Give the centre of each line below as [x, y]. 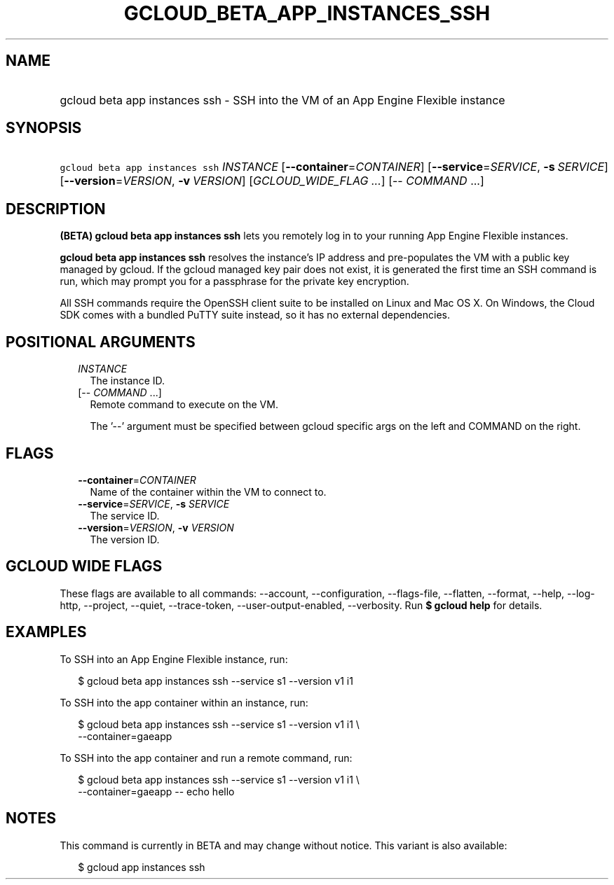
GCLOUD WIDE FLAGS [84, 566]
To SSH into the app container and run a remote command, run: [206, 758]
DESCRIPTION [56, 209]
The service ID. [125, 515]
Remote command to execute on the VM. [184, 405]
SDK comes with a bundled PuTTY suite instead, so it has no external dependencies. [255, 315]
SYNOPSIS [44, 128]
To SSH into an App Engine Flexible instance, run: [174, 659]
